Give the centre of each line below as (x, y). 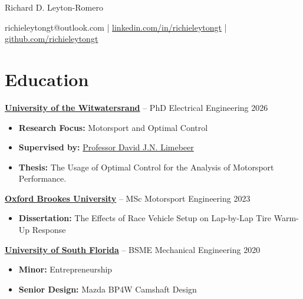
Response (49, 230)
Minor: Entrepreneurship (65, 269)
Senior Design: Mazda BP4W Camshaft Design (108, 289)
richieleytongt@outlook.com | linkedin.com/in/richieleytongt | (116, 27)
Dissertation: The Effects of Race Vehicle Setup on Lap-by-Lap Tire (145, 218)
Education (47, 79)
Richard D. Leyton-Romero (54, 7)
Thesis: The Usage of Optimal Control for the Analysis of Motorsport (146, 167)
